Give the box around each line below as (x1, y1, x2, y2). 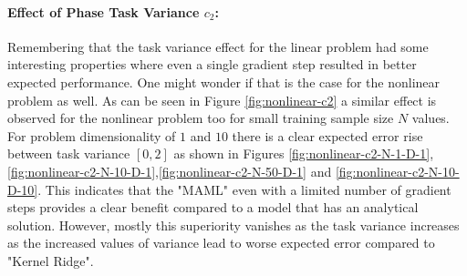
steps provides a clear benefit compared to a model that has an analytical (7, 198, 419, 217)
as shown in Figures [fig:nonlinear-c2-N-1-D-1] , (173, 144, 434, 163)
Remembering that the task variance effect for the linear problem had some (7, 36, 429, 56)
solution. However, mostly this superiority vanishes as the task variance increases (7, 215, 460, 234)
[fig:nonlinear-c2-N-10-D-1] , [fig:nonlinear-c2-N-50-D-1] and (7, 161, 332, 180)
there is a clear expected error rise (232, 126, 423, 145)
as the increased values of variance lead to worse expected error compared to (7, 233, 435, 252)
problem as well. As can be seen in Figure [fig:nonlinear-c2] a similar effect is (7, 90, 437, 109)
